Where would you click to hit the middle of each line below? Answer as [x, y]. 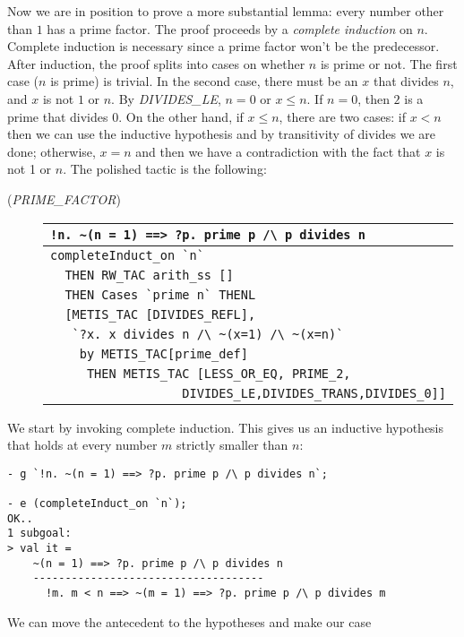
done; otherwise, [52, 151]
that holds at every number [82, 445]
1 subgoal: [39, 534]
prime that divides [58, 116]
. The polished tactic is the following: [165, 169]
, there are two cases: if [342, 116]
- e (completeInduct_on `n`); [97, 504]
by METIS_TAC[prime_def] [163, 353]
